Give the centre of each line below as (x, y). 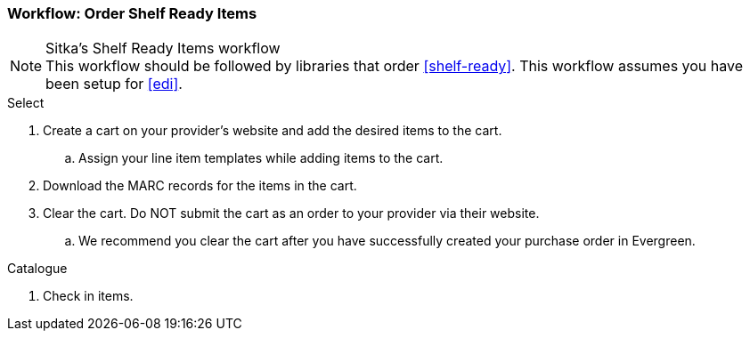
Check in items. (88, 296)
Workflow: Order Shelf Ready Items (132, 13)
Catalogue (37, 269)
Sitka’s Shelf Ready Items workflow (163, 48)
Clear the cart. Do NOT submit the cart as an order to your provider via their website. (291, 213)
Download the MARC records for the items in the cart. (200, 186)
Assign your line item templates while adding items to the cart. (261, 158)
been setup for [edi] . (114, 84)
